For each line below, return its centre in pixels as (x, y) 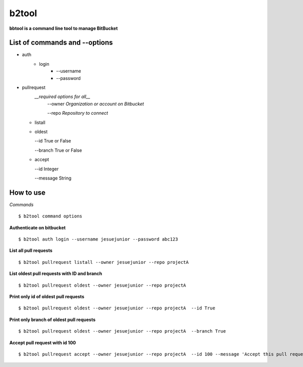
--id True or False (53, 141)
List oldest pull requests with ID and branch (56, 273)
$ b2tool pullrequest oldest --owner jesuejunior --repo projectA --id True (117, 308)
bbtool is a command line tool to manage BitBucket (64, 28)
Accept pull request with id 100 (43, 342)
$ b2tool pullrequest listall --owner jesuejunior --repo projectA (104, 262)
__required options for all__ (62, 97)
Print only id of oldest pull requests (47, 296)
